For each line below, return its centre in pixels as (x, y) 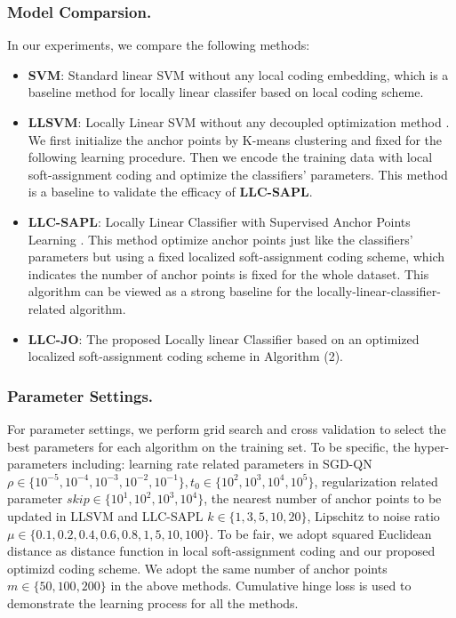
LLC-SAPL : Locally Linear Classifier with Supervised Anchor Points (219, 221)
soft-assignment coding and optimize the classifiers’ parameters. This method (238, 174)
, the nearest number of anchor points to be (323, 498)
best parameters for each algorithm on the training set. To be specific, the (209, 446)
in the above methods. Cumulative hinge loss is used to (261, 586)
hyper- (432, 446)
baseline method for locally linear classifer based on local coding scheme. (226, 92)
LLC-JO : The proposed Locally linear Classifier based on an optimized (224, 338)
